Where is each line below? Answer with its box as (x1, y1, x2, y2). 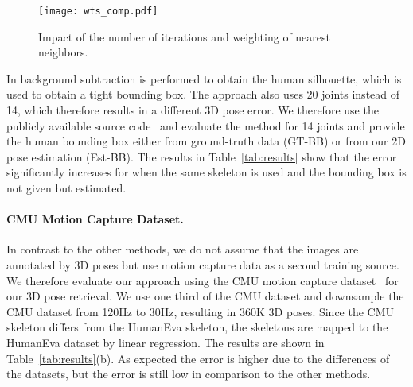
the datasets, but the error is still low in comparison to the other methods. (6, 366, 371, 382)
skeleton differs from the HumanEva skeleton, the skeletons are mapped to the (6, 319, 388, 335)
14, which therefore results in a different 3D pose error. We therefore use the (6, 102, 379, 118)
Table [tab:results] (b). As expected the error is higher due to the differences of (6, 350, 390, 366)
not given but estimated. (6, 180, 127, 195)
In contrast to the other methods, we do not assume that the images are (6, 241, 359, 257)
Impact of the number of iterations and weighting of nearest (38, 28, 330, 45)
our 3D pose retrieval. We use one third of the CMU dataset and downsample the (6, 288, 404, 304)
